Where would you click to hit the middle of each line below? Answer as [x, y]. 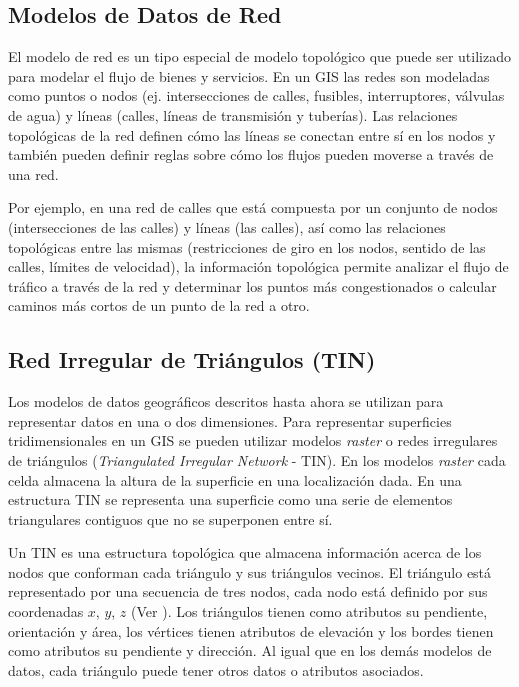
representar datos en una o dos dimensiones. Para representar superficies [230, 420]
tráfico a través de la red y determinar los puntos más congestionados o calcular [252, 285]
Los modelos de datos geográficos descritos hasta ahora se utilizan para [226, 401]
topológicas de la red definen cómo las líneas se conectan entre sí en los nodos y [252, 134]
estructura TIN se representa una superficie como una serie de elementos [230, 499]
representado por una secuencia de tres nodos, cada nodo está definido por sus [248, 591]
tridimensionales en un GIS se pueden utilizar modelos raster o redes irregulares [253, 440]
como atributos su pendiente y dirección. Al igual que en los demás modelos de [250, 650]
